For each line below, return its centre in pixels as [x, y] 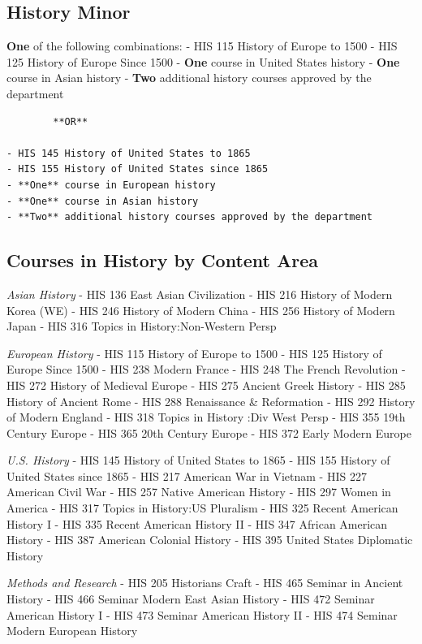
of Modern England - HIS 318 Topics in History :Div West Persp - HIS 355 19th [206, 417]
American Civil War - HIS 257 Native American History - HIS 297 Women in [199, 492]
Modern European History [72, 631]
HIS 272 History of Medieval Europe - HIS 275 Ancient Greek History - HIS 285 [206, 385]
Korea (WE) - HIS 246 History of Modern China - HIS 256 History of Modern [201, 310]
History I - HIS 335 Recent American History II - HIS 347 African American [197, 523]
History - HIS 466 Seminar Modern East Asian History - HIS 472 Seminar [191, 599]
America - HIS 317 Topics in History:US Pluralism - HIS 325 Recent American [202, 508]
